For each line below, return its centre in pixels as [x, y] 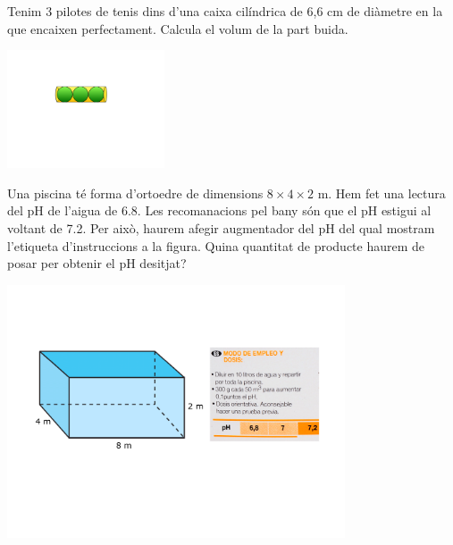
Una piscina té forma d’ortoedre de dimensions [135, 193]
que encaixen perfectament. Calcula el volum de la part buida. [178, 28]
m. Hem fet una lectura [382, 193]
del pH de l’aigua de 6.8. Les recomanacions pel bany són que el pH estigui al [219, 210]
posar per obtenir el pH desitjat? [97, 263]
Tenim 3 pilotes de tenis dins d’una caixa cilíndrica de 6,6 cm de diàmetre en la [225, 11]
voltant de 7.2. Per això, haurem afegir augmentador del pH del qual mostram [221, 228]
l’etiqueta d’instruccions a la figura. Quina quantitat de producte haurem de [216, 245]
